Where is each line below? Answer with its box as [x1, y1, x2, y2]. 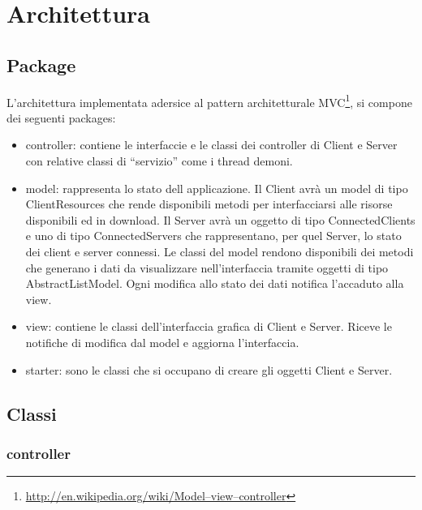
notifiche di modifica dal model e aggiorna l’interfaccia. [25, 333, 299, 350]
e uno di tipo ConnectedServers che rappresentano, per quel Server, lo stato [25, 227, 402, 244]
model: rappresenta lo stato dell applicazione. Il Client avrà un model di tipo [25, 179, 408, 196]
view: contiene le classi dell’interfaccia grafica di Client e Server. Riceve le [25, 318, 392, 335]
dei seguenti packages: [6, 109, 116, 126]
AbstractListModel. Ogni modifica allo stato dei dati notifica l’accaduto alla [25, 275, 404, 292]
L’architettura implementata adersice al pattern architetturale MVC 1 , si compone [6, 91, 412, 110]
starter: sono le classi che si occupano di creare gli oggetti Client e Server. [25, 361, 393, 378]
